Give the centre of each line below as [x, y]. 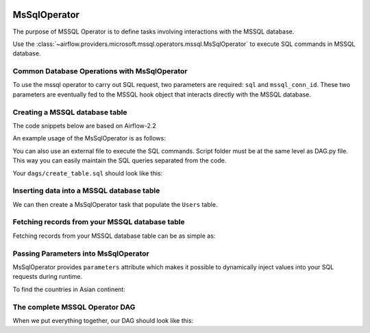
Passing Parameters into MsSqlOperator [81, 254]
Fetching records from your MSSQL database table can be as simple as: [114, 236]
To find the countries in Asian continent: [69, 289]
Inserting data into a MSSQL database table [86, 190]
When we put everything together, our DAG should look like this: [103, 320]
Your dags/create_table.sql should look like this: [88, 173]
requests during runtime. [48, 277]
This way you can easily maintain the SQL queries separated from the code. [120, 160]
